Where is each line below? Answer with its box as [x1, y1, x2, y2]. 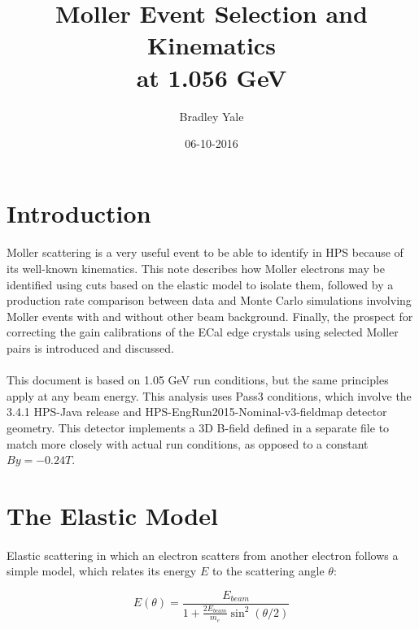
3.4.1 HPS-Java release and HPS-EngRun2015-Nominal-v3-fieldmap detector [7, 403, 387, 420]
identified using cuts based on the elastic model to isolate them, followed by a [7, 275, 394, 293]
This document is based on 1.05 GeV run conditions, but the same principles [7, 371, 389, 388]
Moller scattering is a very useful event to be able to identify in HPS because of [7, 244, 404, 261]
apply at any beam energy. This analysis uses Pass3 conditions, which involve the [7, 387, 412, 404]
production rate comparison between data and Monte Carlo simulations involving [7, 292, 412, 309]
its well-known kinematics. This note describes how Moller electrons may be [7, 260, 385, 277]
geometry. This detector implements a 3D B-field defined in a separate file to [7, 419, 390, 436]
